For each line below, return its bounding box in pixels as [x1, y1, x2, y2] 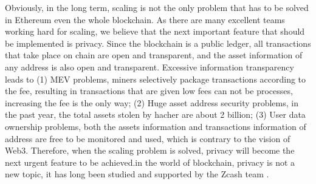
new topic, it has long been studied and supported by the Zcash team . [5, 168, 269, 180]
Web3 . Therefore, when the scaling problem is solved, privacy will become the [5, 144, 295, 157]
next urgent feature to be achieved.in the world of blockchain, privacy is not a [5, 155, 295, 168]
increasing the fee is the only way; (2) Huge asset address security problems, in [5, 96, 298, 109]
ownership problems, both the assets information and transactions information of [5, 120, 306, 132]
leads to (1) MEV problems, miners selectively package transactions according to [5, 72, 306, 85]
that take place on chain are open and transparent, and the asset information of [5, 49, 303, 61]
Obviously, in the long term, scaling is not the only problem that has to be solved [5, 1, 309, 13]
